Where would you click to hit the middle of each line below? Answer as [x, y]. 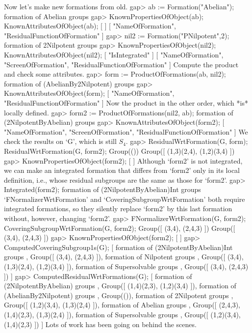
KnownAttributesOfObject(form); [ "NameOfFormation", [89, 93]
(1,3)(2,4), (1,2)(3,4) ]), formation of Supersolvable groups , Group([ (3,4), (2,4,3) [126, 266]
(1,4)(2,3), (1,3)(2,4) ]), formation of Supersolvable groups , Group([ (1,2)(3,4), [122, 314]
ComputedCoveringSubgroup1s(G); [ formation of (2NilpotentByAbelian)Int [118, 247]
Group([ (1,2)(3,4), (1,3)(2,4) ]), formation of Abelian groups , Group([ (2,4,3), [122, 305]
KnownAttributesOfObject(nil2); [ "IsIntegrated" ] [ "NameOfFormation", [114, 54]
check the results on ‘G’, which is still [60, 141]
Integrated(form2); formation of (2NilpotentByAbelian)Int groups [102, 189]
